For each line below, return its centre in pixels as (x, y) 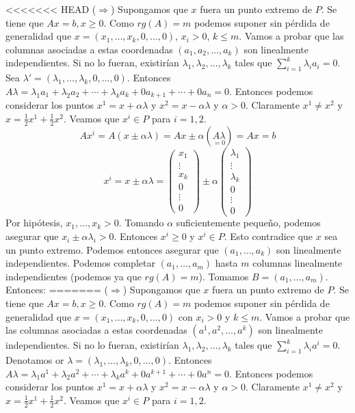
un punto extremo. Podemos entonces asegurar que (112, 249)
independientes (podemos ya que (74, 276)
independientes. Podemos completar (80, 263)
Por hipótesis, (34, 223)
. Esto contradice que (268, 236)
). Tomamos (224, 276)
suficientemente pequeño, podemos (248, 223)
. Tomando (141, 223)
